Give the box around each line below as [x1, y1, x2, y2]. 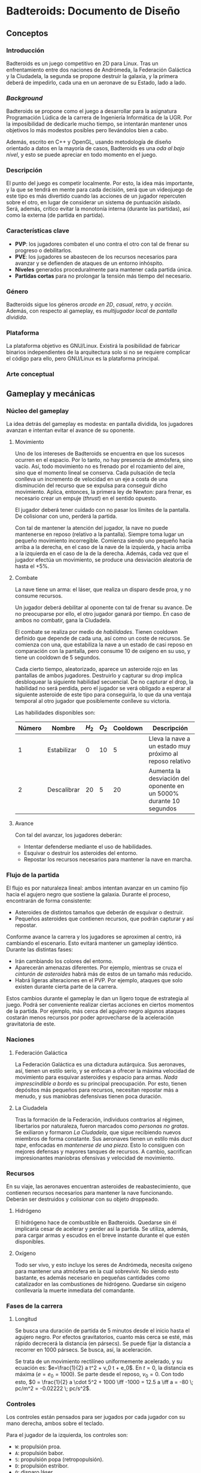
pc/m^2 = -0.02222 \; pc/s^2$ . [14, 1385, 91, 1392]
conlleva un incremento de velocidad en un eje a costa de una [14, 475, 168, 482]
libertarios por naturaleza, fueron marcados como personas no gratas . [14, 1122, 189, 1129]
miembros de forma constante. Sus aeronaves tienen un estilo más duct [14, 1135, 193, 1142]
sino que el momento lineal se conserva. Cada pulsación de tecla [14, 469, 175, 476]
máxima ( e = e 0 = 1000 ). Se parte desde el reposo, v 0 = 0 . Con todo [14, 1371, 184, 1379]
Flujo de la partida [6, 871, 60, 879]
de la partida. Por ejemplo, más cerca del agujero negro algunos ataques [6, 1007, 185, 1015]
